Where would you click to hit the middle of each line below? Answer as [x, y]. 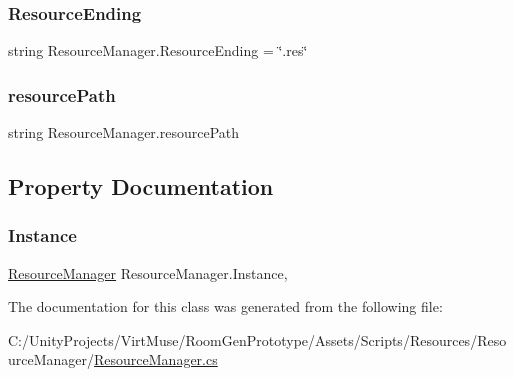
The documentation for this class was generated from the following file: [225, 306]
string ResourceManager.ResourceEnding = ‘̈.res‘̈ [158, 50]
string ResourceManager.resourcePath [124, 132]
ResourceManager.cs [156, 359]
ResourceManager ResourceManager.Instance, [148, 272]
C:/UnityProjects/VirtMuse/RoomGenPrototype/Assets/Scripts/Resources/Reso [257, 339]
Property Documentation [141, 186]
